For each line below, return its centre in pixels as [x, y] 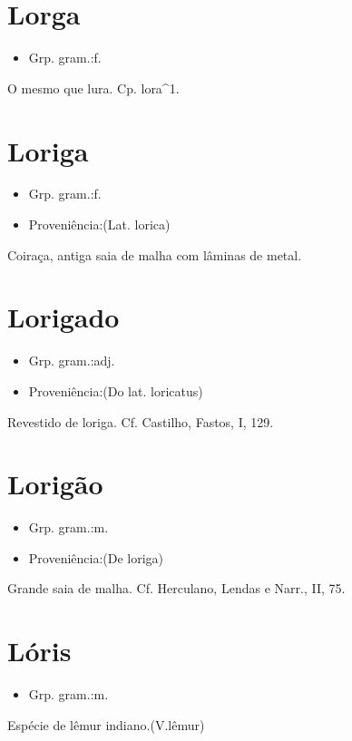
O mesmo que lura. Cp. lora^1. [93, 88]
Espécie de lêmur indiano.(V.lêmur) [106, 724]
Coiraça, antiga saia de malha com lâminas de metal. [155, 254]
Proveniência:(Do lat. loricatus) [116, 390]
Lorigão [55, 484]
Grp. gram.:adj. [72, 361]
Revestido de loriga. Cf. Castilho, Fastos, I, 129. [141, 421]
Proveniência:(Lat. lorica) [99, 224]
